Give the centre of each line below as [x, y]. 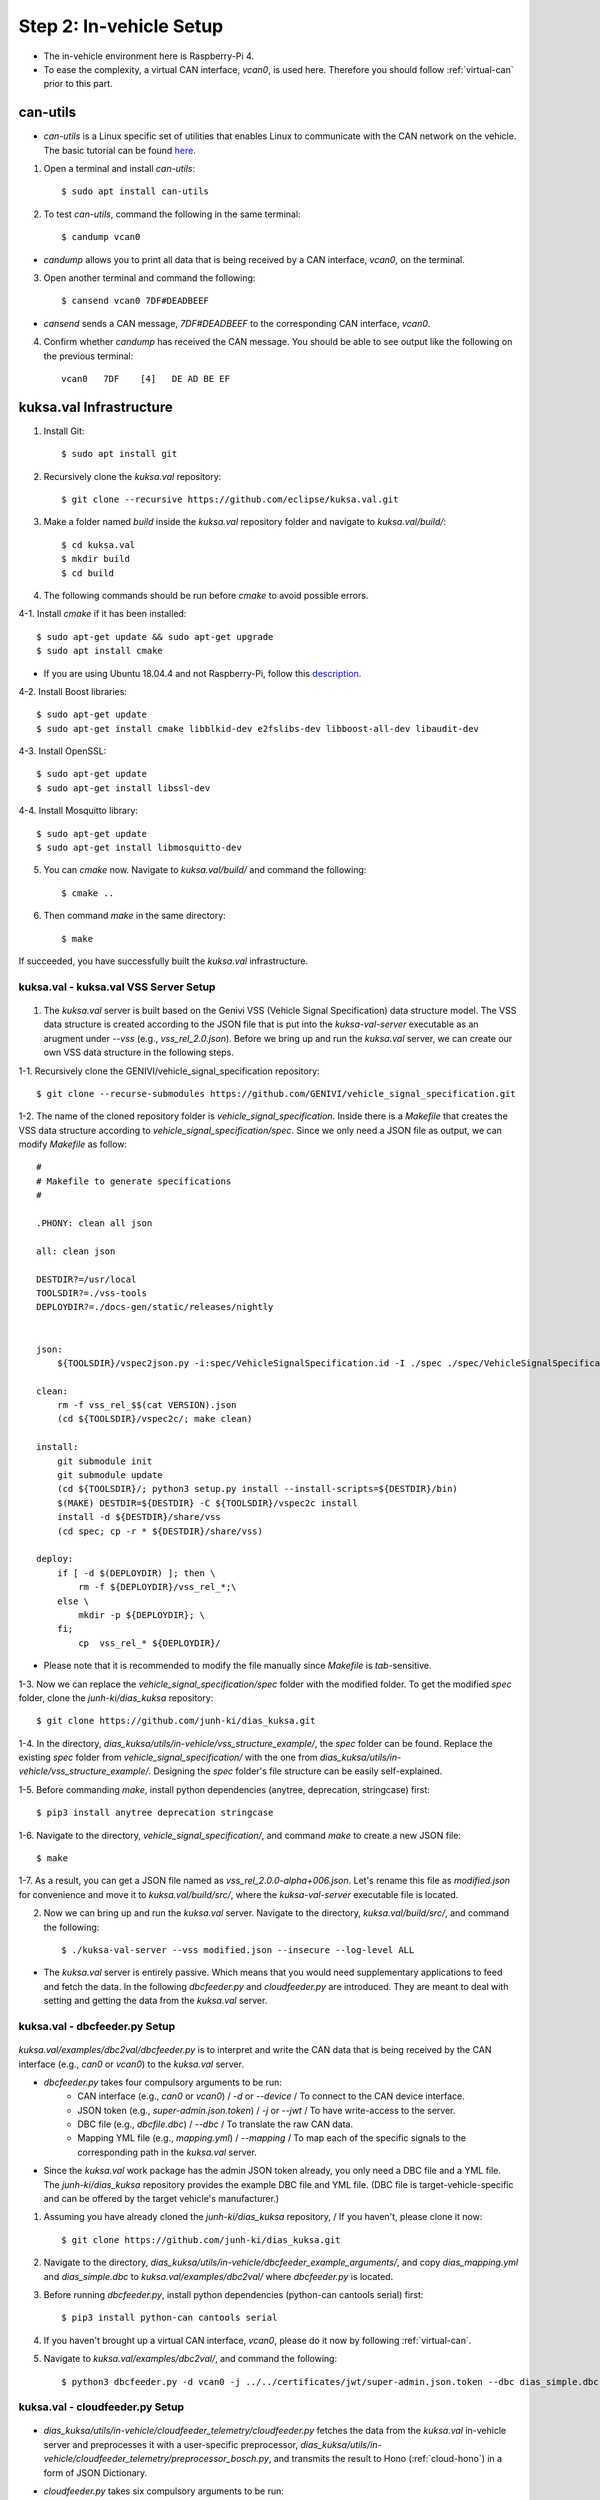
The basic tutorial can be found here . [120, 150]
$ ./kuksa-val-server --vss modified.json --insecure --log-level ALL [238, 1949]
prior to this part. [78, 84]
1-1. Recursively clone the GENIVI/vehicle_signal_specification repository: [169, 1071]
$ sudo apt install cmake [100, 651]
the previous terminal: [88, 356]
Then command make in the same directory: [135, 916]
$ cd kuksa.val [98, 544]
